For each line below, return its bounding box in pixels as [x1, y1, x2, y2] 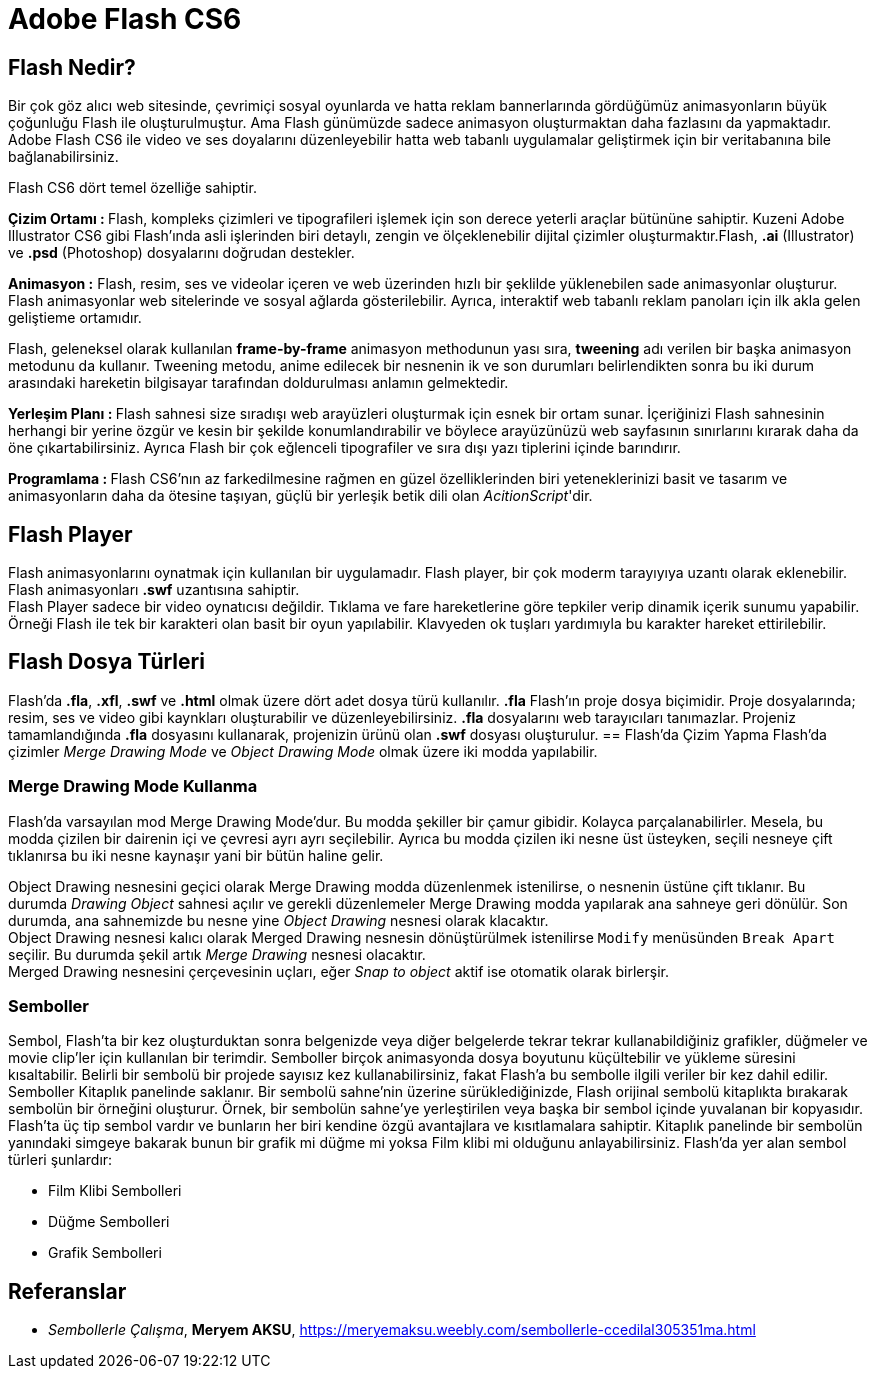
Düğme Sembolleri [48, 1213, 170, 1231]
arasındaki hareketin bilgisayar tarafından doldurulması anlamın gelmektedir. [8, 374, 509, 392]
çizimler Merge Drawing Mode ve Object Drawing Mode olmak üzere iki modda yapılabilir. [8, 742, 598, 760]
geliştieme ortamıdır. [8, 309, 142, 327]
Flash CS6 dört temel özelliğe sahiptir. [8, 179, 257, 197]
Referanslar [8, 1278, 127, 1304]
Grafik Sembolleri [48, 1244, 162, 1262]
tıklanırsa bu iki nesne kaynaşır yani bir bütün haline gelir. [8, 846, 384, 864]
